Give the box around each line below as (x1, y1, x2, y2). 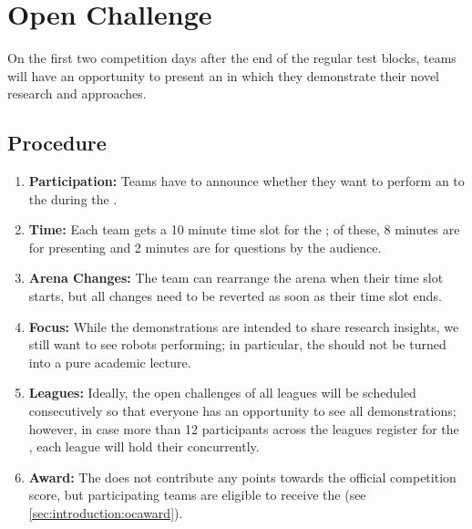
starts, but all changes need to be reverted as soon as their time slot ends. (28, 286, 442, 306)
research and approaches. (7, 84, 147, 103)
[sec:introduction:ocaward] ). (28, 503, 183, 523)
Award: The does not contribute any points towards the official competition (28, 467, 457, 486)
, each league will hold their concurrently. (28, 437, 260, 456)
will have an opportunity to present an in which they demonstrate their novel (7, 66, 439, 85)
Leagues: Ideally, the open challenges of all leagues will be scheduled (28, 383, 416, 402)
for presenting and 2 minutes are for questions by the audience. (28, 237, 382, 256)
